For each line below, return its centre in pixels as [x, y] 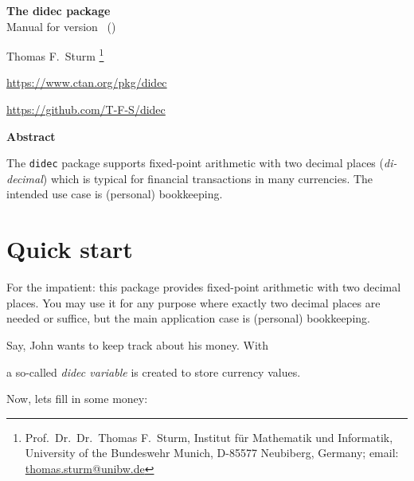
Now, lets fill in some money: [77, 399]
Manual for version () [61, 26]
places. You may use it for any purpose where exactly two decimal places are [193, 302]
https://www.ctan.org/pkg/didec [87, 82]
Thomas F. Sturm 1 [55, 55]
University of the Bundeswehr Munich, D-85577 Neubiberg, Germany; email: [212, 453]
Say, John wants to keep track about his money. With [138, 344]
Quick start [70, 249]
